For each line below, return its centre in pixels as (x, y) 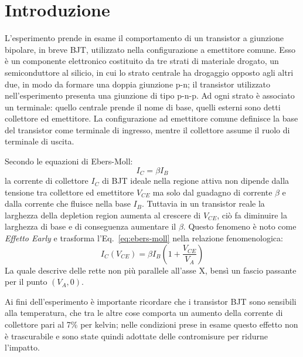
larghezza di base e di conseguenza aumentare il (91, 226)
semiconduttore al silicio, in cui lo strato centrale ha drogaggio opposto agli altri (149, 72)
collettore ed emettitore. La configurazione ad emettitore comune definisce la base (151, 118)
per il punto (26, 282)
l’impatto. (22, 347)
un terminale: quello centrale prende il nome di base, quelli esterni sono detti (143, 107)
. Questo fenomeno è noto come (240, 226)
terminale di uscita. (40, 141)
